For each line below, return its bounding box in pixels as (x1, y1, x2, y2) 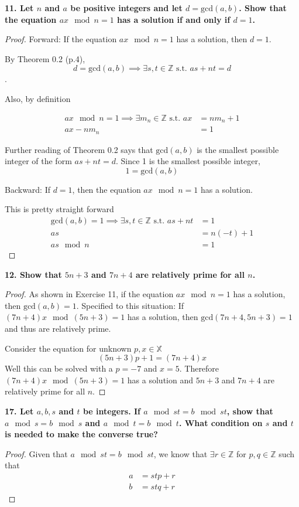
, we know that (153, 447, 208, 460)
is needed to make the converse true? (5, 428, 158, 440)
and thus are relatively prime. (5, 322, 111, 334)
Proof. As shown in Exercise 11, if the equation (5, 288, 174, 300)
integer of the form (5, 155, 72, 167)
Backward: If (5, 183, 51, 195)
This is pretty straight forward (5, 203, 114, 215)
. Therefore (179, 362, 219, 375)
